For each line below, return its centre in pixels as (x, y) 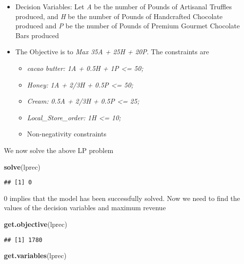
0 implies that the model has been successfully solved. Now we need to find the (122, 198)
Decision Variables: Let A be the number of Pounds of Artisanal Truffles (124, 6)
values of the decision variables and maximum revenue (85, 208)
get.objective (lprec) (36, 224)
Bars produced (37, 35)
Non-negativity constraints (67, 134)
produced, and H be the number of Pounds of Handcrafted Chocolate (119, 16)
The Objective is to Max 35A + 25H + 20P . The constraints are (112, 52)
